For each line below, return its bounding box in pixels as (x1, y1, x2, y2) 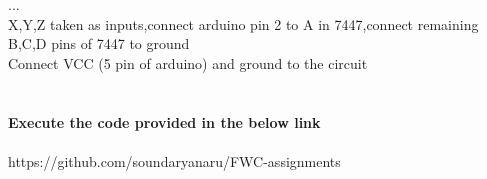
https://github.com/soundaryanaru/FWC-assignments (8, 150, 341, 171)
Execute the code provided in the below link (8, 111, 321, 132)
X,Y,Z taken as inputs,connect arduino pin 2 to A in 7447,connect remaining (8, 13, 479, 34)
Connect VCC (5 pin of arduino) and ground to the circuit (8, 52, 368, 73)
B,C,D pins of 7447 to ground (8, 33, 190, 54)
